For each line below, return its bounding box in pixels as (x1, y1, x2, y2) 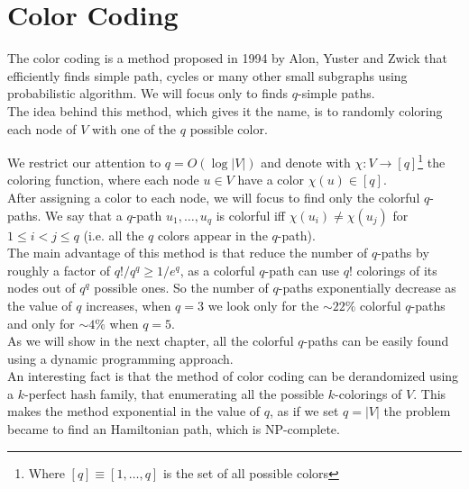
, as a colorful (179, 260, 255, 279)
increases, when (86, 295, 171, 314)
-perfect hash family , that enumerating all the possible (23, 384, 325, 403)
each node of (7, 119, 77, 138)
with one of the (92, 119, 177, 138)
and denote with (261, 152, 351, 171)
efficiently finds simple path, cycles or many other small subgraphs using (7, 66, 408, 85)
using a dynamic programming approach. (7, 349, 234, 367)
